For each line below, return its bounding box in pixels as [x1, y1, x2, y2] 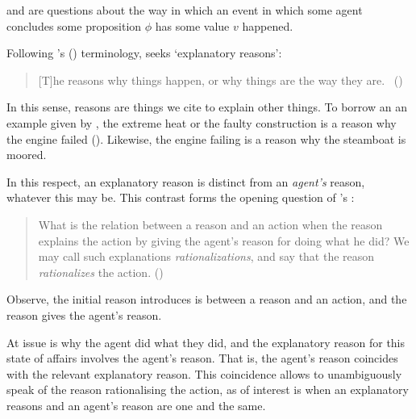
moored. [6, 146, 47, 163]
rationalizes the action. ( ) [38, 263, 164, 280]
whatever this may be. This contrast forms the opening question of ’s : [6, 189, 355, 206]
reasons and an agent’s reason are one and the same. [6, 396, 266, 413]
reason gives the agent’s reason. [6, 306, 162, 323]
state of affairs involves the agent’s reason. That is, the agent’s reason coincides [6, 350, 398, 367]
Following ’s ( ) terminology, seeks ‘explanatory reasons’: [6, 44, 282, 61]
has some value [155, 17, 230, 34]
